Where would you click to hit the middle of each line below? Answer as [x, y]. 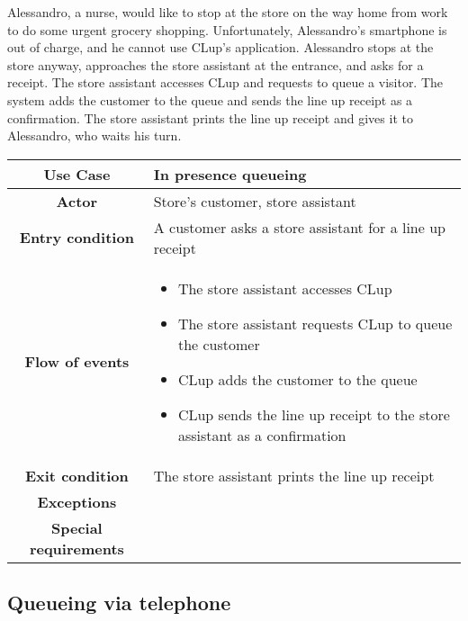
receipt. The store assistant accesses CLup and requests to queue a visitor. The [225, 82]
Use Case [77, 174]
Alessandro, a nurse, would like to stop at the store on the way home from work [228, 12]
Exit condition [76, 475]
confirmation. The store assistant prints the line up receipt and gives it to [210, 117]
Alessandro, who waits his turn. [94, 135]
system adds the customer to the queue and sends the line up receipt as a [210, 99]
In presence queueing [230, 174]
